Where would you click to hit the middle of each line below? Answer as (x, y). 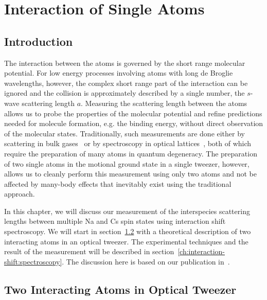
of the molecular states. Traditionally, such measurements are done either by (125, 133)
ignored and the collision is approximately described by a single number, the (124, 93)
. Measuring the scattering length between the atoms (164, 103)
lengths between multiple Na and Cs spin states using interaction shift (115, 221)
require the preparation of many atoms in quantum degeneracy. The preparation (131, 153)
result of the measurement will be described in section (89, 251)
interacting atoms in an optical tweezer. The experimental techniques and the (126, 241)
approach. (20, 194)
